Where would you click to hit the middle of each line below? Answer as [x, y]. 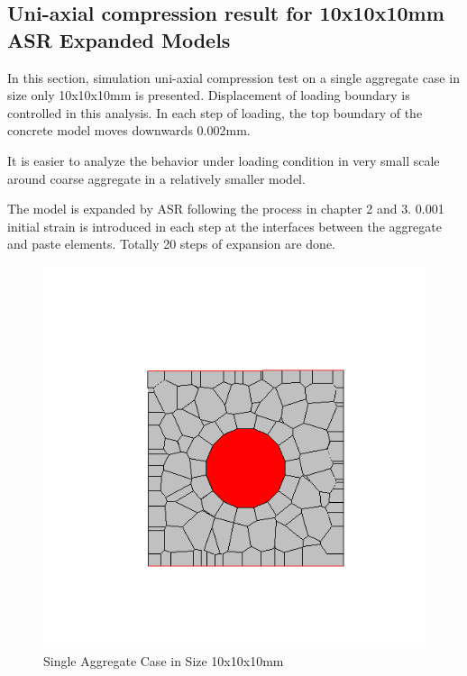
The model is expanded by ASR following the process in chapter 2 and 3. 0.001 [226, 209]
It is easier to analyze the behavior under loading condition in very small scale [224, 160]
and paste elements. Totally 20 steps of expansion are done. [172, 244]
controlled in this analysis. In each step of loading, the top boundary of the [215, 112]
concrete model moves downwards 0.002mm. [129, 130]
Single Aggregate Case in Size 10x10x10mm [164, 660]
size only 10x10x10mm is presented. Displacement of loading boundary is [209, 95]
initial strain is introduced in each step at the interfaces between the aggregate [224, 226]
